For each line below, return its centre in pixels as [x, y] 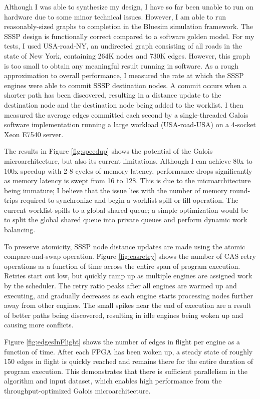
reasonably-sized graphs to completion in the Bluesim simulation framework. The [128, 26]
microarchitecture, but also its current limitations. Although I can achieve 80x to [128, 160]
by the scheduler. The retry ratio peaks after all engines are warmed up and [120, 286]
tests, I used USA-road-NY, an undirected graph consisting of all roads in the [123, 46]
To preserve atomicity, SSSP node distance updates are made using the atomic [125, 246]
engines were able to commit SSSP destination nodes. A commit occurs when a [125, 85]
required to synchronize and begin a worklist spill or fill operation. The [129, 200]
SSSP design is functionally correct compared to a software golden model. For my [129, 36]
